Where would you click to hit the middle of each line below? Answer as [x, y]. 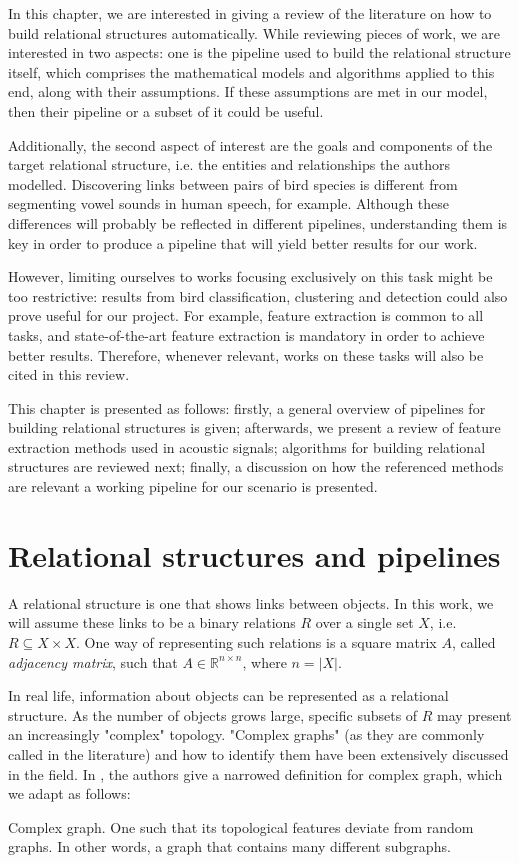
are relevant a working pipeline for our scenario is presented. [193, 486]
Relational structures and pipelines [254, 554]
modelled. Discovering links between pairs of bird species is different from [233, 183]
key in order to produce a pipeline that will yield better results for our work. [243, 242]
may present [474, 714]
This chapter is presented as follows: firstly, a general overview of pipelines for [247, 407]
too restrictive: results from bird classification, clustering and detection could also [258, 295]
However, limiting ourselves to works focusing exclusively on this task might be [250, 276]
